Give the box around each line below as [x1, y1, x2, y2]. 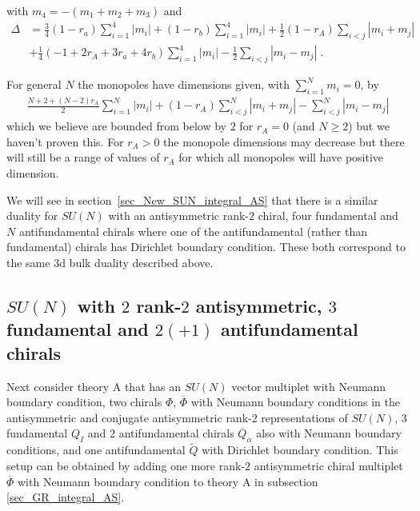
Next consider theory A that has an [6, 377, 182, 394]
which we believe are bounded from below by [6, 118, 227, 134]
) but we [348, 118, 390, 134]
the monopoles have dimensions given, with [78, 76, 290, 93]
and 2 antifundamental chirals [87, 425, 234, 441]
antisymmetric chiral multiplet [254, 457, 403, 473]
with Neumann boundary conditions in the [190, 393, 400, 410]
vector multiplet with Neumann [231, 377, 386, 394]
